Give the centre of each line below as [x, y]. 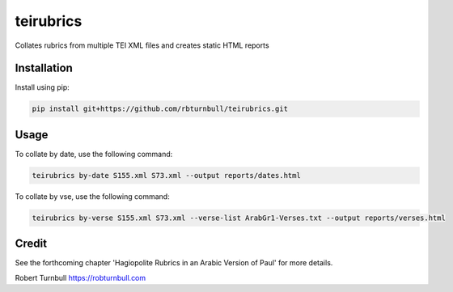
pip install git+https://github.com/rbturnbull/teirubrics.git [160, 109]
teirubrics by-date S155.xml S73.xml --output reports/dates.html [166, 175]
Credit [31, 244]
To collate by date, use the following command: [94, 154]
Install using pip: [42, 87]
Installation [44, 68]
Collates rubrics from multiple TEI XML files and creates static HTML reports [142, 45]
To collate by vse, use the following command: [92, 196]
